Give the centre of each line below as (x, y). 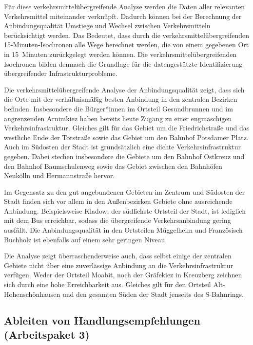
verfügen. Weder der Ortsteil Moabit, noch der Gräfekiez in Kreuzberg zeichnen (123, 275)
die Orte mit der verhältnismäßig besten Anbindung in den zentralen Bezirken (121, 99)
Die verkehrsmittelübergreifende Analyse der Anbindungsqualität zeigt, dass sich (124, 89)
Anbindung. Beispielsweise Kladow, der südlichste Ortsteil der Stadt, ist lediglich (125, 210)
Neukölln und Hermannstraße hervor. (59, 175)
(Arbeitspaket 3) (47, 334)
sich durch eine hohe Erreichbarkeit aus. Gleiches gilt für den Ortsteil (107, 284)
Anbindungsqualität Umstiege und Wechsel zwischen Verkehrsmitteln (107, 26)
